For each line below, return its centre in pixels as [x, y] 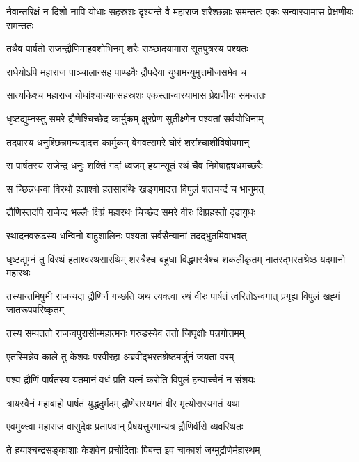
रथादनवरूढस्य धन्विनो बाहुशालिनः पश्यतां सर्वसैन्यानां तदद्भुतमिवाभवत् [127, 235]
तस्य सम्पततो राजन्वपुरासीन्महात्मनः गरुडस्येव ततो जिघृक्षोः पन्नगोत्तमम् [126, 332]
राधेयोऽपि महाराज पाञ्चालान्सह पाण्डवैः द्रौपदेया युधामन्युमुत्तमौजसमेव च [127, 71]
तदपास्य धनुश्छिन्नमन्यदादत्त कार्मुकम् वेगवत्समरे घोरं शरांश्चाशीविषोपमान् [128, 142]
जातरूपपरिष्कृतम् [35, 309]
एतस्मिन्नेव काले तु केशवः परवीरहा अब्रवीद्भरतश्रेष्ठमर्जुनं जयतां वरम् [120, 356]
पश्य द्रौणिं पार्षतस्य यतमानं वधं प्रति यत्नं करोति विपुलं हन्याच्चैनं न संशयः [131, 380]
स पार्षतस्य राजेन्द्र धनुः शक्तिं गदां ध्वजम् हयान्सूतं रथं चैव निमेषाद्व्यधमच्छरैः [135, 165]
